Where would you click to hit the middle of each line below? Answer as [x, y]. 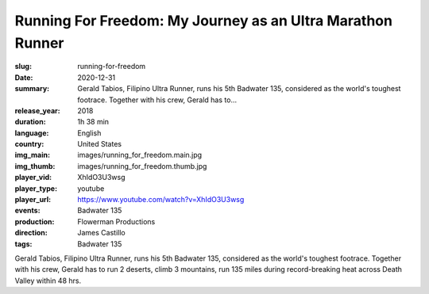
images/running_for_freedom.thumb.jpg [142, 166]
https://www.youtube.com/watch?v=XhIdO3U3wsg [161, 200]
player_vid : [33, 178]
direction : [31, 233]
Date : [24, 77]
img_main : [33, 155]
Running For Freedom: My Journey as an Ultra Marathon [204, 21]
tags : [23, 244]
